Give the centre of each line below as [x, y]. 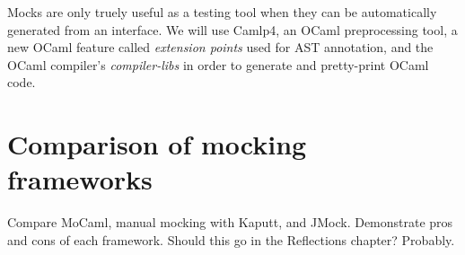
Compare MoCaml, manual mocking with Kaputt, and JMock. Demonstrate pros [230, 222]
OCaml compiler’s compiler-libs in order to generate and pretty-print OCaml [218, 64]
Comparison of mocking [157, 144]
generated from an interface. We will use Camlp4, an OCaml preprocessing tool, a [232, 29]
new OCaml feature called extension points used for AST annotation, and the [220, 47]
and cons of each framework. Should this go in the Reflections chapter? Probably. [231, 239]
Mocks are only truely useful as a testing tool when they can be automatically [222, 12]
